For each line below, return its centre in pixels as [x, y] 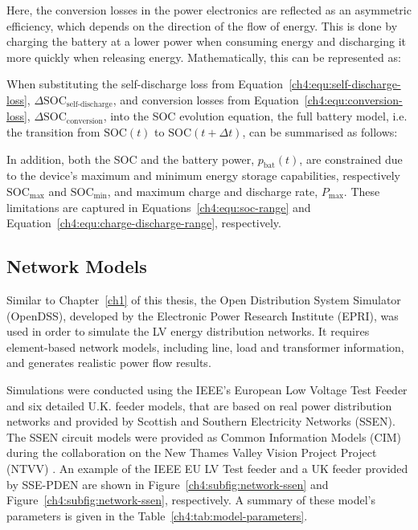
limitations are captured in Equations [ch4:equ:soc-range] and [159, 207]
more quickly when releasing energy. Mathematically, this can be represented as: [204, 57]
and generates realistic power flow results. [109, 363]
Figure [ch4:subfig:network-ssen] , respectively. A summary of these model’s [191, 500]
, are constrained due [351, 159]
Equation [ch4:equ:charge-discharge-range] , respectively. [144, 223]
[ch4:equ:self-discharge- [345, 84]
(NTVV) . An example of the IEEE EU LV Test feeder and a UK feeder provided [207, 468]
